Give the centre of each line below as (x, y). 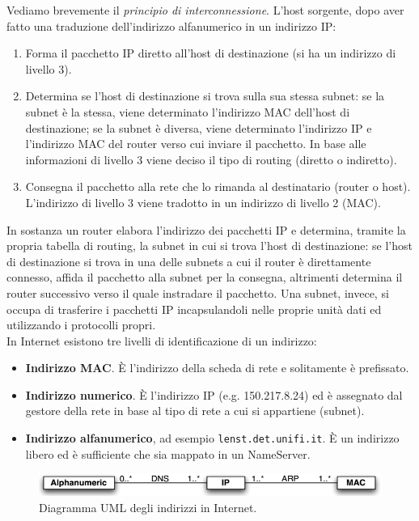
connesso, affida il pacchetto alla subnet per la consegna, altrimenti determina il (205, 277)
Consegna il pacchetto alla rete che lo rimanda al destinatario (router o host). (218, 186)
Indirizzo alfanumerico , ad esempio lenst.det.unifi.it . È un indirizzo (212, 438)
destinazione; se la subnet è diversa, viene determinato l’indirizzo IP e (199, 127)
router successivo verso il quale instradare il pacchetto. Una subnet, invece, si (198, 292)
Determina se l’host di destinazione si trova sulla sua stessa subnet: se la (205, 96)
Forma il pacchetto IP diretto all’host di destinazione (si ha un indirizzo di (211, 53)
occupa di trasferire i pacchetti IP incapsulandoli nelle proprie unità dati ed (194, 309)
